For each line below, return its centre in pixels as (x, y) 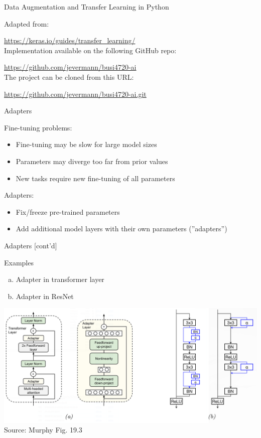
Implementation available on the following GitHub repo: (90, 50)
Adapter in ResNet (45, 296)
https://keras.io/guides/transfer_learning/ (70, 40)
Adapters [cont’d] (31, 245)
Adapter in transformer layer (60, 279)
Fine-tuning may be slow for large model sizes (86, 144)
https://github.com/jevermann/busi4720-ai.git (75, 94)
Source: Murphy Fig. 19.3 (43, 430)
